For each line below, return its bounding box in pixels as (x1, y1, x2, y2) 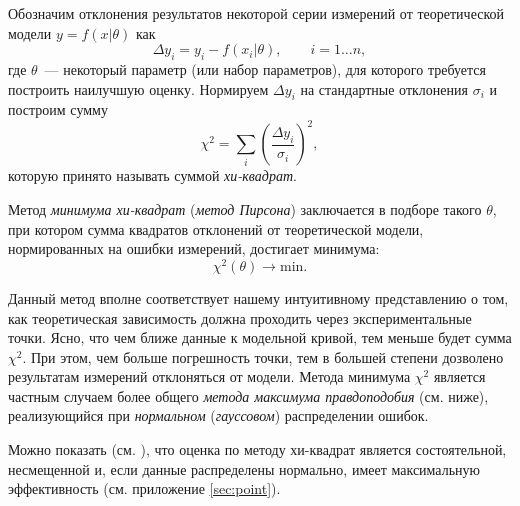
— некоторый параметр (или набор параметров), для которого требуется (44, 58, 486, 79)
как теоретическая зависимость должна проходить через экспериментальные (8, 307, 472, 328)
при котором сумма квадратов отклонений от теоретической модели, (8, 218, 424, 239)
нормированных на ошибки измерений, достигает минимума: (8, 238, 380, 259)
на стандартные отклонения (300, 78, 468, 99)
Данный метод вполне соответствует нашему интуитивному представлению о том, (8, 287, 509, 308)
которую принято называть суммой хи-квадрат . (8, 165, 297, 186)
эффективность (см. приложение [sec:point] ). (8, 478, 281, 499)
